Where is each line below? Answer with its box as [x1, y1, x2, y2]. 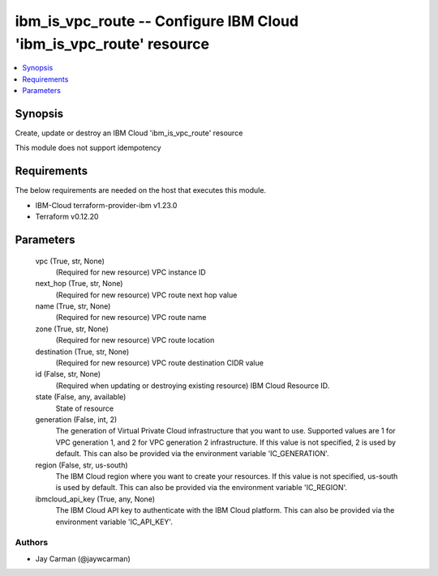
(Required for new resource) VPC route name [55, 313, 207, 322]
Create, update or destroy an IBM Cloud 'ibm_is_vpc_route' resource [15, 128, 243, 138]
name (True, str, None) [35, 301, 111, 311]
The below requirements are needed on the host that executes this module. [15, 186, 267, 195]
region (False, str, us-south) [35, 460, 129, 470]
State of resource [55, 403, 114, 413]
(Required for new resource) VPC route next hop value [55, 290, 238, 300]
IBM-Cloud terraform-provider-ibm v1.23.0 [35, 200, 178, 210]
